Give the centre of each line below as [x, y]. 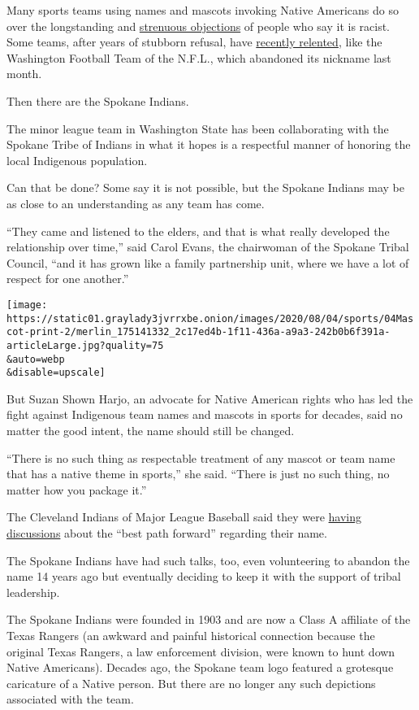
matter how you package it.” [77, 489]
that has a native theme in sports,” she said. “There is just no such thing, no [198, 474]
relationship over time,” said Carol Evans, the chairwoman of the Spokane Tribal [208, 247]
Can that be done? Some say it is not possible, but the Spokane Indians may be [205, 187]
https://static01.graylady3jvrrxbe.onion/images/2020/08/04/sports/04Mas [210, 318]
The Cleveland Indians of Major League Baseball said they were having [184, 517]
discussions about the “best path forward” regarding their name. [167, 533]
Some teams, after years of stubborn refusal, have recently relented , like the [194, 42]
